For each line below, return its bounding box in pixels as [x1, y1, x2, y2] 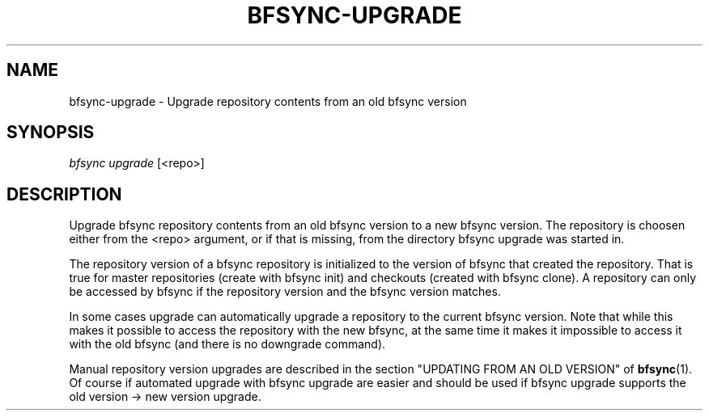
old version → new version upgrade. [69, 390, 261, 404]
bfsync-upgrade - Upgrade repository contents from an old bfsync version [69, 94, 467, 108]
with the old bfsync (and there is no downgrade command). [69, 337, 386, 352]
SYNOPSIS [6, 122, 95, 143]
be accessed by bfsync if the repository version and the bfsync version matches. [69, 284, 501, 299]
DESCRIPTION [6, 183, 122, 204]
